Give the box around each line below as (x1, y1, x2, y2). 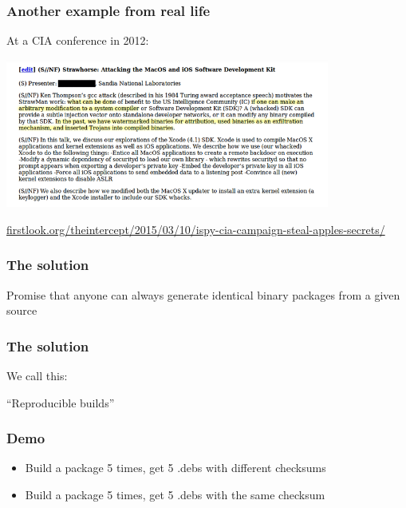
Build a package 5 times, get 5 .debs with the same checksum (25, 486, 325, 502)
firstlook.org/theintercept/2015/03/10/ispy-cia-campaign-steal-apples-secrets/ (6, 220, 385, 237)
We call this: (6, 367, 68, 383)
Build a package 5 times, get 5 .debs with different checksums (25, 459, 326, 476)
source (6, 302, 37, 319)
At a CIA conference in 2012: (6, 32, 149, 49)
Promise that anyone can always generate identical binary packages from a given (6, 286, 400, 303)
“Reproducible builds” (6, 394, 115, 411)
